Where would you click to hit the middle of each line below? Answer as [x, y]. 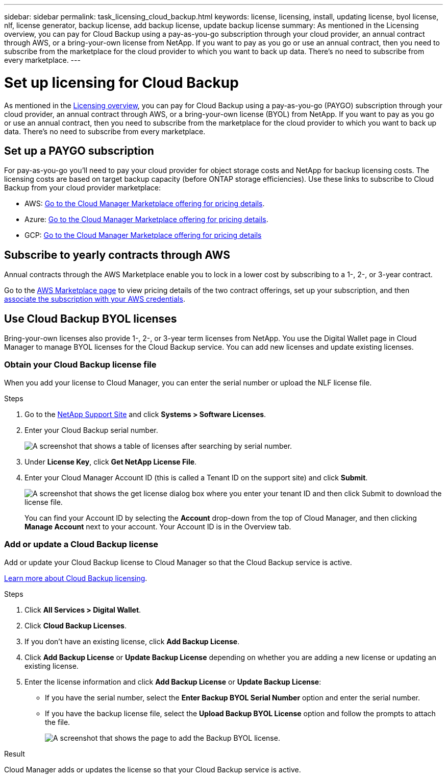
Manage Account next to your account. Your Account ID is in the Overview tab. [158, 526]
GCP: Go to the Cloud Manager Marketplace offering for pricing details [143, 235]
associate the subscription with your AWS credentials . [95, 299]
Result [15, 753]
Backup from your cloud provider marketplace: [83, 188]
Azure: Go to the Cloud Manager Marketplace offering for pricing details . [146, 220]
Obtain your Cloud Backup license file [80, 365]
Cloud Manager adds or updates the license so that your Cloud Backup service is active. [153, 769]
